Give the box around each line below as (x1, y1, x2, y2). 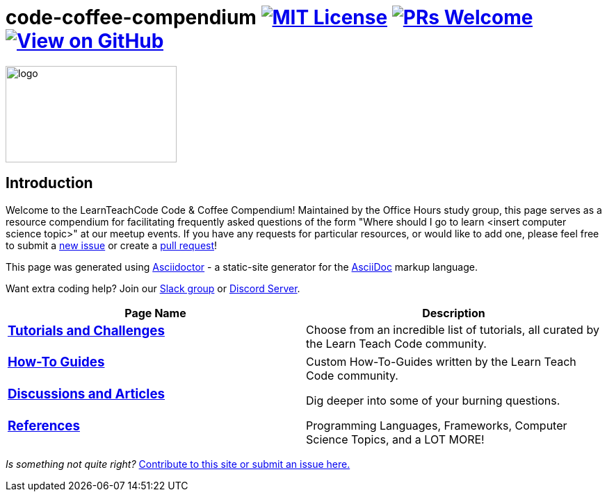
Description (422, 305, 485, 320)
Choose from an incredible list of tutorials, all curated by (306, 323, 599, 337)
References (8, 417, 80, 434)
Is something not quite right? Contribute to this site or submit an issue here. (6, 458, 350, 471)
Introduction (6, 174, 93, 192)
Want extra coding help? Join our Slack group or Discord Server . (6, 282, 300, 294)
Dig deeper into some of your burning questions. (306, 393, 560, 407)
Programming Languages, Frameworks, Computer (306, 418, 567, 432)
